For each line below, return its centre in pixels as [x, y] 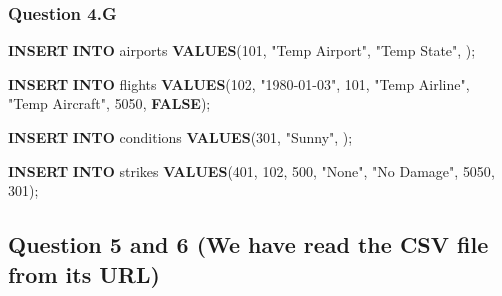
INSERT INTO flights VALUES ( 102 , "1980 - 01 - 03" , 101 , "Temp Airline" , [239, 83]
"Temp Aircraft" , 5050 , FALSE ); [109, 103]
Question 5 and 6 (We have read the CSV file [248, 244]
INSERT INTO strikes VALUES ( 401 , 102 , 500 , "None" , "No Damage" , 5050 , [251, 170]
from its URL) [84, 273]
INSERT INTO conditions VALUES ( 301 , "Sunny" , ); [180, 137]
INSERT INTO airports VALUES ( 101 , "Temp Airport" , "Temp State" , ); [242, 50]
